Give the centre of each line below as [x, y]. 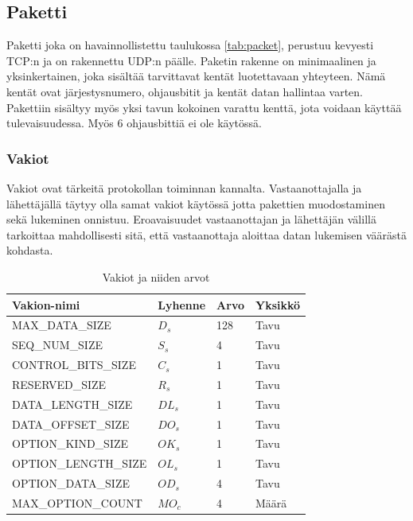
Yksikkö [278, 304]
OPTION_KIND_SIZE [70, 443]
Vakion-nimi [46, 304]
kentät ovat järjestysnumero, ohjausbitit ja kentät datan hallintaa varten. [185, 91]
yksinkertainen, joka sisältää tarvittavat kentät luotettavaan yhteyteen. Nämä [196, 76]
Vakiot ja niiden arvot [156, 276]
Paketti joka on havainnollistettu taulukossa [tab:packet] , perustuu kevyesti [190, 45]
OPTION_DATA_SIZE [71, 483]
